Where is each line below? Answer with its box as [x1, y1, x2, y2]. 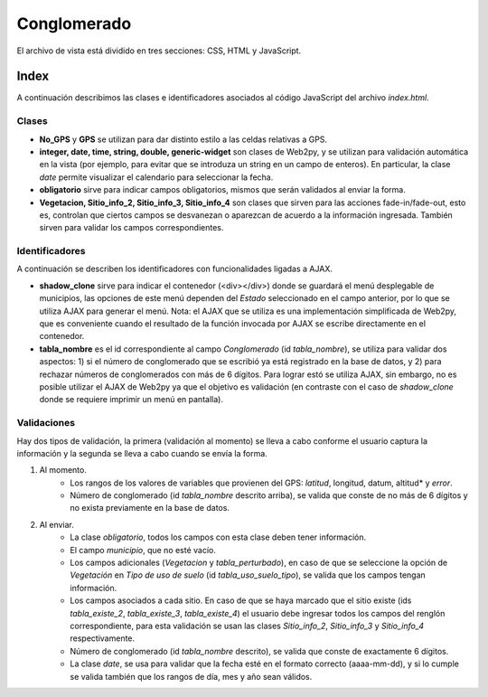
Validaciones [16, 417, 76, 429]
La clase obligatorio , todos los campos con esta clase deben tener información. [70, 532, 367, 542]
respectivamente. [70, 633, 136, 644]
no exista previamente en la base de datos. [70, 503, 230, 513]
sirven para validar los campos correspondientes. [39, 222, 224, 233]
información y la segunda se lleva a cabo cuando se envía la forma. [16, 447, 268, 458]
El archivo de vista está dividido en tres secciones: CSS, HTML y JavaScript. [16, 45, 302, 56]
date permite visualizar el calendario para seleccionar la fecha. [39, 172, 274, 183]
